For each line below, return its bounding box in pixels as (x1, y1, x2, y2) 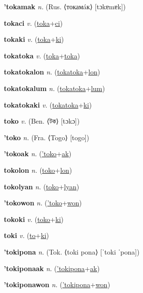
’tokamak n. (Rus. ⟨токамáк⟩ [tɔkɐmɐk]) (4, 1, 126, 11)
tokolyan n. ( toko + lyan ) (4, 181, 79, 191)
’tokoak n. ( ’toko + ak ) (4, 148, 72, 159)
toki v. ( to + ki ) (4, 230, 49, 240)
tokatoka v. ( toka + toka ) (4, 50, 80, 60)
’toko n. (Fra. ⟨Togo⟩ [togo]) (4, 132, 90, 142)
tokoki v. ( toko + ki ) (4, 214, 64, 224)
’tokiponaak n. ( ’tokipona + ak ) (4, 263, 100, 273)
